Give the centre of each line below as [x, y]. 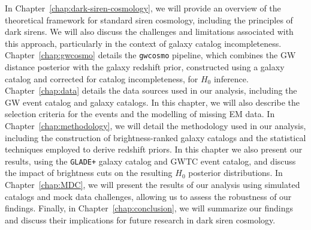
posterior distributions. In [235, 173]
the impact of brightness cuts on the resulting [89, 173]
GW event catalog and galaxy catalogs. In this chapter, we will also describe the [153, 102]
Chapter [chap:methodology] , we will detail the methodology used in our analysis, [155, 126]
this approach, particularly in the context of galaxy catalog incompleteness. [143, 43]
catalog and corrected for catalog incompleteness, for [102, 78]
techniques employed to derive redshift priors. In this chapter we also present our [154, 149]
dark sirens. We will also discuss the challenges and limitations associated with [149, 32]
